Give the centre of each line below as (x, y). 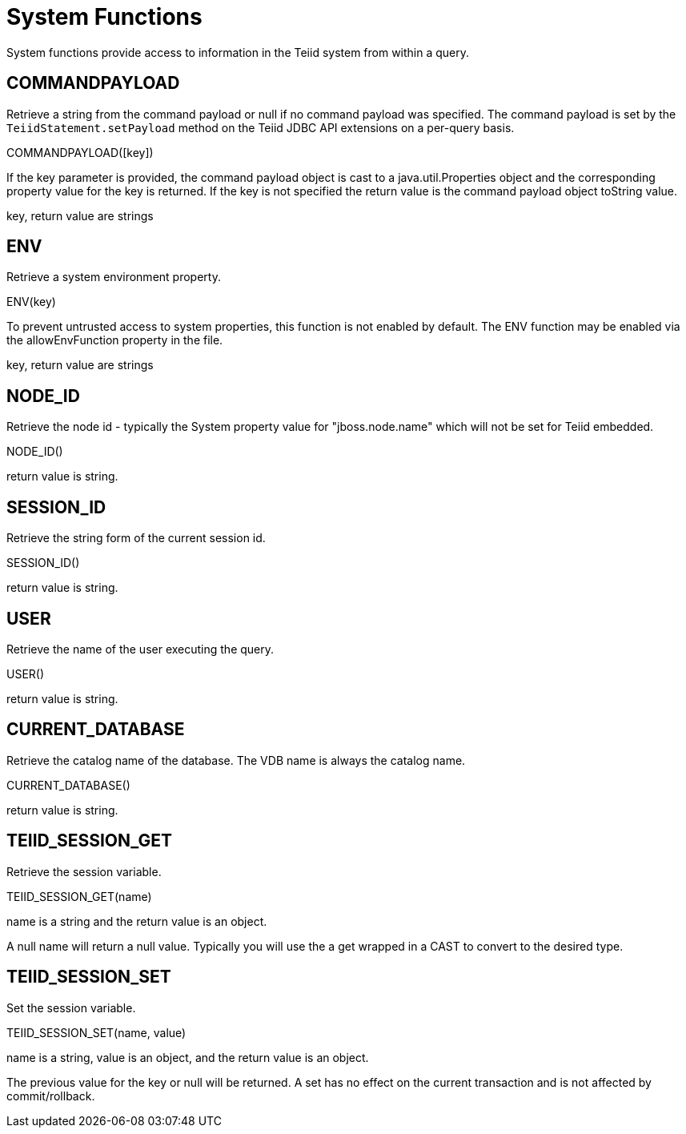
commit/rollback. (51, 1096)
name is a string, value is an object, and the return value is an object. (188, 1057)
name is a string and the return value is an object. (137, 921)
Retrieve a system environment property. (114, 277)
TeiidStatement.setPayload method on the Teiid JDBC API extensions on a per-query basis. (261, 127)
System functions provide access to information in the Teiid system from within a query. (238, 52)
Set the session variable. (71, 1007)
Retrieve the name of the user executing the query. (140, 649)
